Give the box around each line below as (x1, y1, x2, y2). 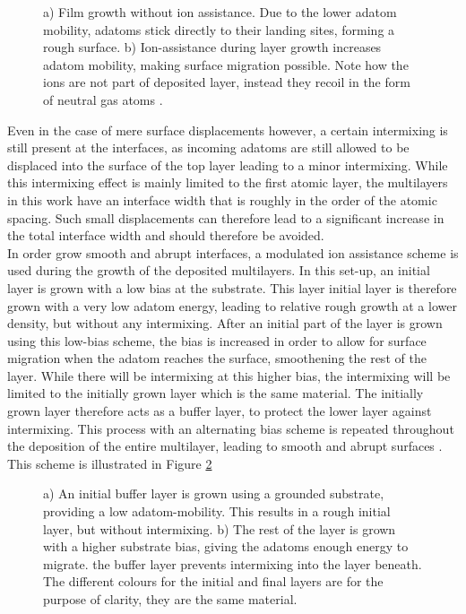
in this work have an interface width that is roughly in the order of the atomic (7, 190, 437, 209)
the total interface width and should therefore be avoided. (7, 226, 324, 245)
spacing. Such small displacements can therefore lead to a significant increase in (7, 208, 444, 227)
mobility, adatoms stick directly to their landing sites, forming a (43, 20, 395, 39)
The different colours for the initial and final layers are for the (43, 572, 384, 591)
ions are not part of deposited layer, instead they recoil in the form (43, 73, 410, 91)
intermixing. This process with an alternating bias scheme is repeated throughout (7, 419, 454, 437)
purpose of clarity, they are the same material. (43, 590, 298, 608)
